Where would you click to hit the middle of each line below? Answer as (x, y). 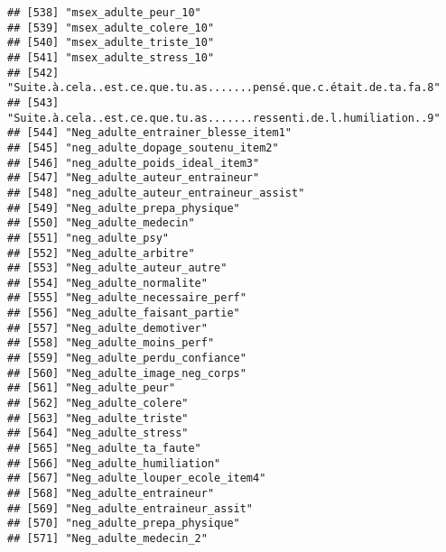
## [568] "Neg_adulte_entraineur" (111, 493)
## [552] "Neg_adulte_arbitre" (101, 253)
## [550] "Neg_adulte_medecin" (101, 223)
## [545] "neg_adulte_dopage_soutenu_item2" (143, 147)
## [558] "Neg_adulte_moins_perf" (111, 343)
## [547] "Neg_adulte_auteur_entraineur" (134, 178)
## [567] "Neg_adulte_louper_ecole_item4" (137, 478)
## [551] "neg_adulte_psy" (88, 238)
